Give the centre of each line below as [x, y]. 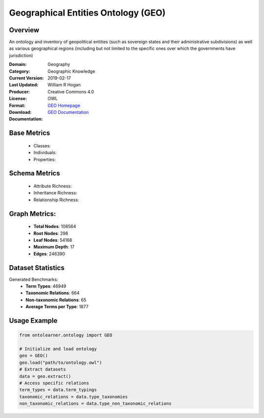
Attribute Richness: [53, 186]
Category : [20, 71]
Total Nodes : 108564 [55, 227]
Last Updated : [24, 85]
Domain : [18, 64]
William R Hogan [64, 85]
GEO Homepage [64, 105]
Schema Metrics [35, 173]
